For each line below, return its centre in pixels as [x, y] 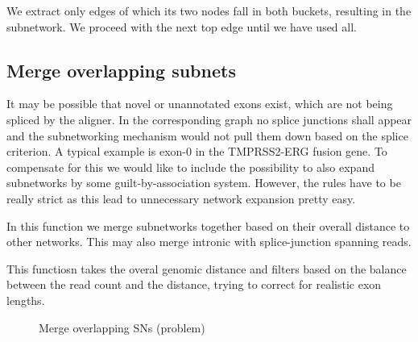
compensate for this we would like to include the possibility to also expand [190, 167]
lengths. [26, 300]
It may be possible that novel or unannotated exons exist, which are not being [200, 104]
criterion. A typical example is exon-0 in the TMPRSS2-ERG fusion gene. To [197, 151]
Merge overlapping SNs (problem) [122, 327]
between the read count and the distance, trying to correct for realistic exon [194, 284]
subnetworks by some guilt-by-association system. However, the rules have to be [204, 183]
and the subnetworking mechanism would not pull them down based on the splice [207, 135]
